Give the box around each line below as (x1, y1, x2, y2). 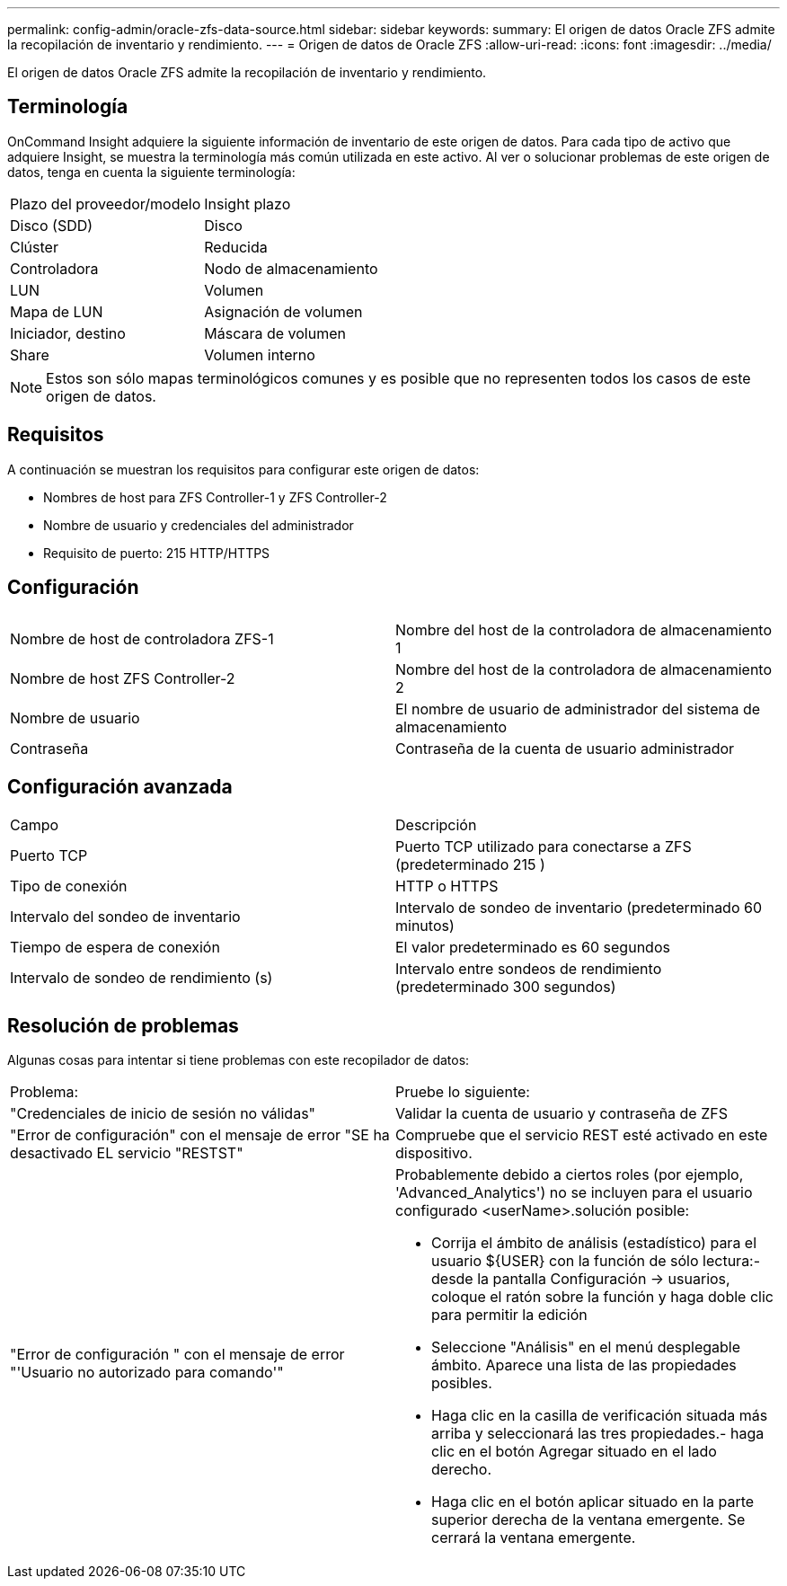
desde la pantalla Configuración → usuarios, (431, 1270, 730, 1289)
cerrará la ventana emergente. (431, 1528, 636, 1547)
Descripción (395, 816, 477, 835)
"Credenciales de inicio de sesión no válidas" (10, 1104, 316, 1123)
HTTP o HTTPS (395, 877, 499, 896)
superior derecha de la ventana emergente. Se (431, 1511, 746, 1529)
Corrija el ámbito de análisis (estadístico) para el (431, 1234, 757, 1253)
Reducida (204, 237, 268, 256)
